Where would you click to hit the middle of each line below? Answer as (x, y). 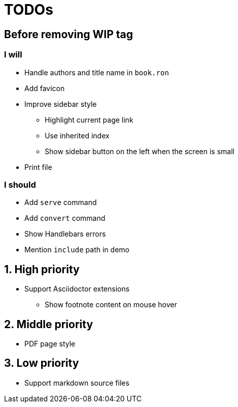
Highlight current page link (89, 120)
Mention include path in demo (77, 250)
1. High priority (42, 269)
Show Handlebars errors (65, 234)
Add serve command (61, 202)
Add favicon (45, 88)
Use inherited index (77, 135)
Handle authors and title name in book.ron (97, 72)
